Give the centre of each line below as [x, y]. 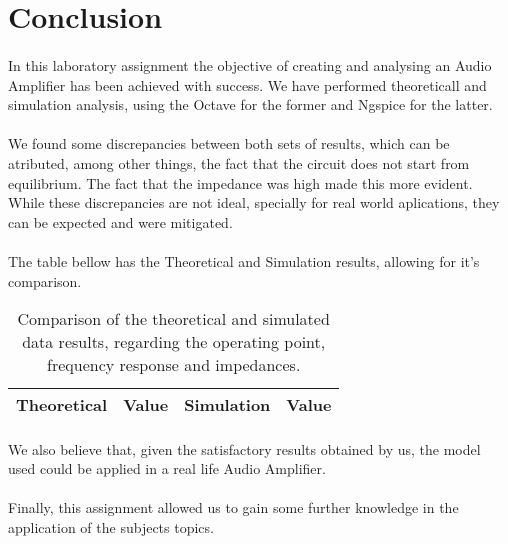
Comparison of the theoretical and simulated [173, 319]
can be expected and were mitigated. [120, 221]
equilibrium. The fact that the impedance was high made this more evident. [240, 182]
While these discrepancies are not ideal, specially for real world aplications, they [254, 202]
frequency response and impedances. [174, 365]
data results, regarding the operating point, [174, 342]
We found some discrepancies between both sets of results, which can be [229, 143]
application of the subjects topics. [111, 527]
